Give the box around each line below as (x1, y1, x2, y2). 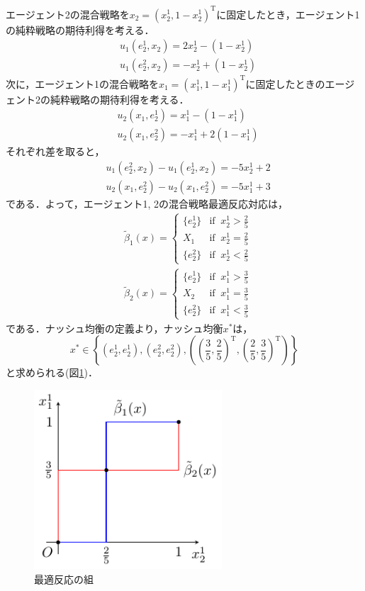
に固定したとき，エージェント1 (216, 6, 360, 21)
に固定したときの (245, 76, 325, 91)
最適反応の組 (34, 571, 94, 586)
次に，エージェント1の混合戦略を (6, 76, 159, 91)
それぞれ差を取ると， (6, 144, 105, 159)
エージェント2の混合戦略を (6, 6, 130, 21)
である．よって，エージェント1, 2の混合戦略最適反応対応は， (6, 196, 288, 210)
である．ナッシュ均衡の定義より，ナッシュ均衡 (6, 320, 223, 335)
